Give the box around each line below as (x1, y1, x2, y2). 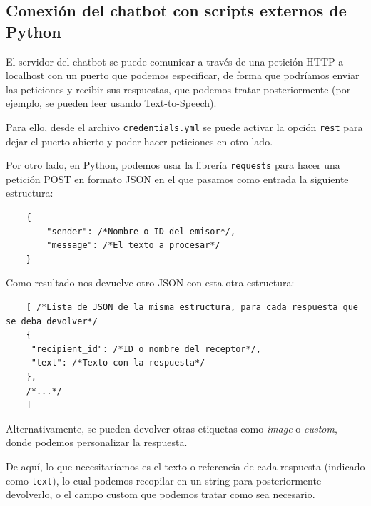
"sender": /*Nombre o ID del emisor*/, (46, 226, 236, 237)
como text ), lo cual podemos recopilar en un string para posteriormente (6, 473, 322, 487)
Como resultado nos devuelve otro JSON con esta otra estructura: (6, 275, 295, 290)
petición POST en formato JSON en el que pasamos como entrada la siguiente (6, 171, 349, 186)
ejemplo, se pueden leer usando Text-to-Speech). (6, 95, 217, 110)
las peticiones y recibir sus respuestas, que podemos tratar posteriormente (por (6, 81, 351, 96)
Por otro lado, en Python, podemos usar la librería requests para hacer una (6, 158, 340, 172)
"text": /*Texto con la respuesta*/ (31, 358, 205, 368)
